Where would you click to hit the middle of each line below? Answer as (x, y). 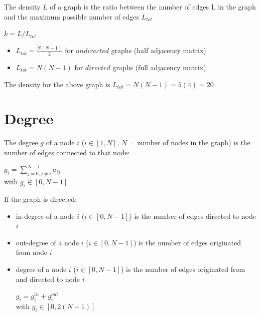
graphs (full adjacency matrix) (159, 67)
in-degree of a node (45, 216)
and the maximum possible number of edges (72, 16)
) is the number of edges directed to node (192, 216)
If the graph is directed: (40, 199)
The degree (21, 142)
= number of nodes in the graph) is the (190, 142)
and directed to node (48, 279)
